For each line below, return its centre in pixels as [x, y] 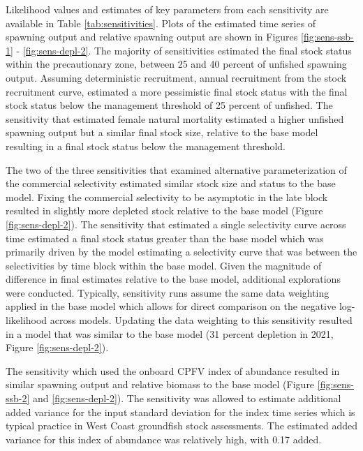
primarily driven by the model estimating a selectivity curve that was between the [181, 252]
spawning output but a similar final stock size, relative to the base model [162, 132]
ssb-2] [18, 398]
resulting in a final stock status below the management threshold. [146, 146]
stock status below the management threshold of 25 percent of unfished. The [169, 105]
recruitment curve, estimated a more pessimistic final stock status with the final [177, 91]
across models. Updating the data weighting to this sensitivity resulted [201, 320]
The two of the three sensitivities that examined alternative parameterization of [176, 169]
